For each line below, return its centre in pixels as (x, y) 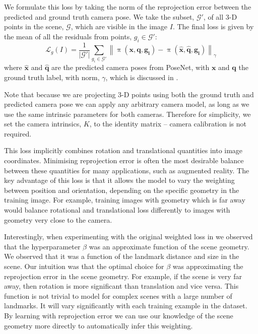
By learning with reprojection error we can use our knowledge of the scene (119, 315)
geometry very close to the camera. (58, 219)
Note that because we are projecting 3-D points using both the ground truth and (129, 94)
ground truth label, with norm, (52, 77)
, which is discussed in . (142, 77)
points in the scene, (34, 26)
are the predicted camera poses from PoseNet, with (131, 67)
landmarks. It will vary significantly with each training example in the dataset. (126, 306)
